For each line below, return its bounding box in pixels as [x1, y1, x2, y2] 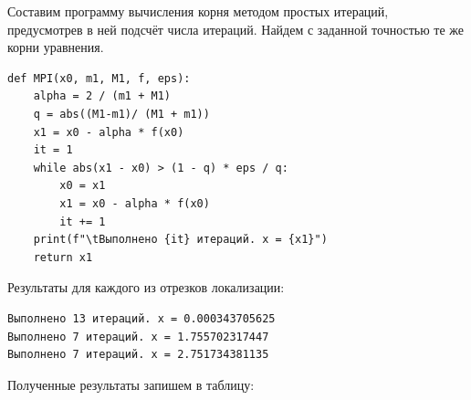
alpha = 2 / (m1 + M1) [33, 89, 171, 103]
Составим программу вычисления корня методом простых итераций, [7, 2, 389, 20]
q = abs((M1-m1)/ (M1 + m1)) [33, 107, 210, 121]
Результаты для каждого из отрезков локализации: [7, 278, 285, 297]
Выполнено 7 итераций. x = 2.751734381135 [7, 348, 269, 362]
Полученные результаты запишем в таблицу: [7, 374, 255, 394]
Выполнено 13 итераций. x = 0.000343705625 [7, 311, 276, 325]
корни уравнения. [7, 37, 104, 57]
